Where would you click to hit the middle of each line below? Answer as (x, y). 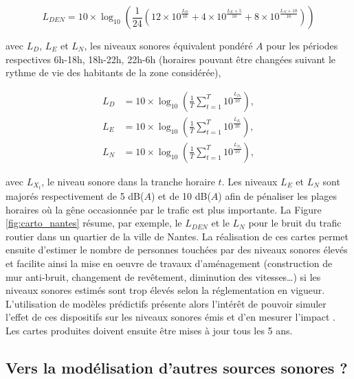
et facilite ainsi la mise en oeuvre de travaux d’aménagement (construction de (169, 263)
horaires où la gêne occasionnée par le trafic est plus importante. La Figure (164, 209)
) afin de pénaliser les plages (277, 195)
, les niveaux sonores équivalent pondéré (168, 45)
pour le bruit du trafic (295, 223)
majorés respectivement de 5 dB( (75, 195)
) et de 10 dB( (181, 195)
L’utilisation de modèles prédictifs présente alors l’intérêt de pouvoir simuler (166, 303)
